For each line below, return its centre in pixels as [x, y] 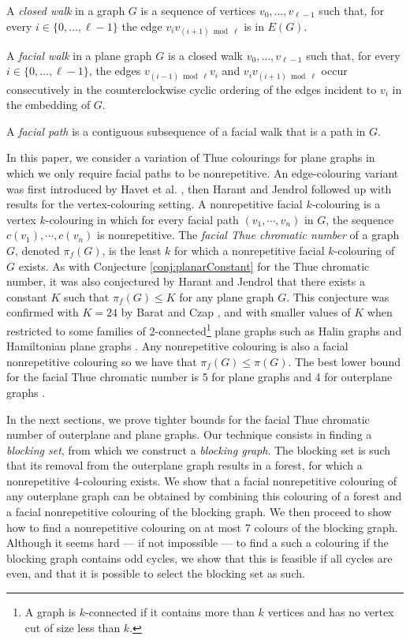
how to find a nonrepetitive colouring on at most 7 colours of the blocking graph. [202, 527]
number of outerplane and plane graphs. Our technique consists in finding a [189, 434]
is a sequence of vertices [198, 10]
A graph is [50, 612]
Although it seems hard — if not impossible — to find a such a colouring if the [198, 543]
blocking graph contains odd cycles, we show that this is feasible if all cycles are [199, 558]
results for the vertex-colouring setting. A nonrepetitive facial [155, 204]
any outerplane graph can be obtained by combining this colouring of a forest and [204, 496]
